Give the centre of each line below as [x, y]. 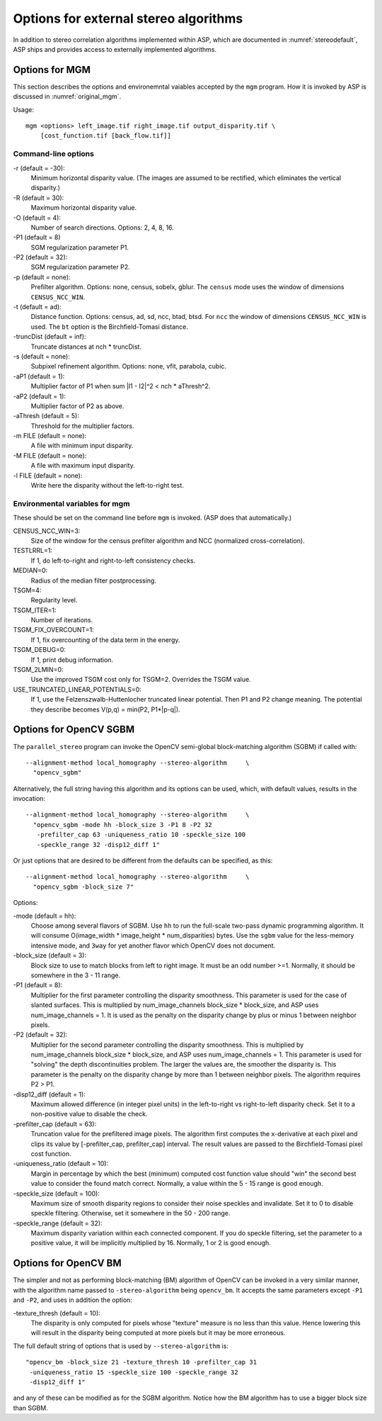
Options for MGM [52, 70]
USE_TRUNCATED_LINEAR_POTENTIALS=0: [77, 689]
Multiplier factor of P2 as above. [77, 406]
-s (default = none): [41, 356]
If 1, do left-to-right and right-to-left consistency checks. [113, 561]
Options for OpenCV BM [67, 1263]
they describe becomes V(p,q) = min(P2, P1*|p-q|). [105, 709]
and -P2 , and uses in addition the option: [73, 1300]
